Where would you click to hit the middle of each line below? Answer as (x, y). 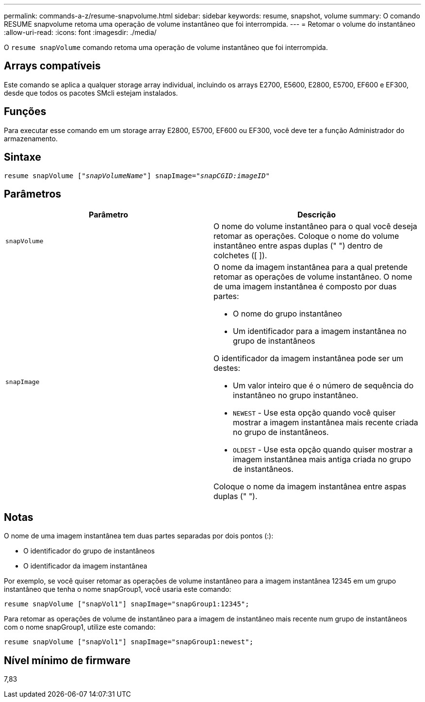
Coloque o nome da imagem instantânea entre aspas (310, 487)
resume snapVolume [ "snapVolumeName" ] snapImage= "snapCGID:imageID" (137, 175)
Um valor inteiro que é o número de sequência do (323, 386)
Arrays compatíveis (52, 66)
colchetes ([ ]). (240, 256)
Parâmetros (33, 194)
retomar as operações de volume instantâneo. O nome (313, 277)
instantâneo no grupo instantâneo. (296, 395)
